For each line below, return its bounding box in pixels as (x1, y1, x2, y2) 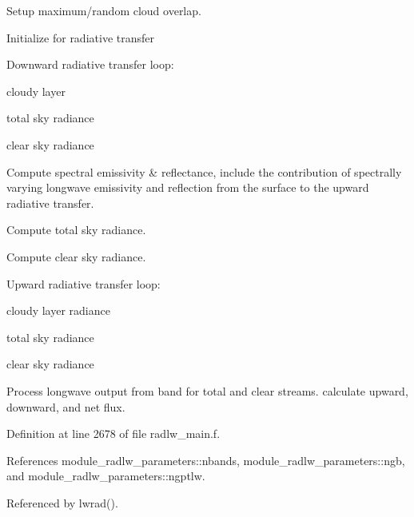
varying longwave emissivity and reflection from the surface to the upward (6, 179, 369, 196)
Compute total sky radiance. (6, 221, 146, 238)
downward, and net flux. (6, 398, 125, 415)
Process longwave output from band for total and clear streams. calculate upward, (6, 382, 408, 399)
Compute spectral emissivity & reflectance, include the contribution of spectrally (6, 163, 402, 180)
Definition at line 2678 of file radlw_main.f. (6, 425, 221, 442)
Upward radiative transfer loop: (6, 275, 161, 292)
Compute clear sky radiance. (6, 248, 146, 264)
